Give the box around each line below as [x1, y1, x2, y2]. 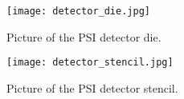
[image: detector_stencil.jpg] [6, 57, 174, 69]
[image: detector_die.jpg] [6, 6, 150, 17]
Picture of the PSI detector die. [6, 28, 162, 45]
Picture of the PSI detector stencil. [6, 79, 178, 96]
